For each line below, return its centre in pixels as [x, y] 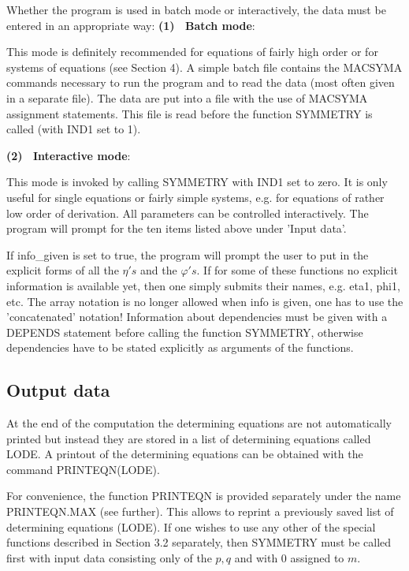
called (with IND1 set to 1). [74, 129]
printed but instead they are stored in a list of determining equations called [189, 438]
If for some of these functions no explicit [301, 270]
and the [159, 270]
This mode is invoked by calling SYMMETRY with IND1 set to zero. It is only [197, 182]
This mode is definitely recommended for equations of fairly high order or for [192, 52]
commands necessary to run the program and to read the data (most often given [201, 82]
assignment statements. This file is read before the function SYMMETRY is [190, 113]
